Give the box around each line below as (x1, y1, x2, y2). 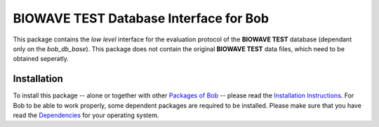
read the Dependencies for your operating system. (13, 111, 159, 119)
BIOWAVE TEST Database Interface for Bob (13, 11, 270, 26)
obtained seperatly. (13, 55, 69, 63)
